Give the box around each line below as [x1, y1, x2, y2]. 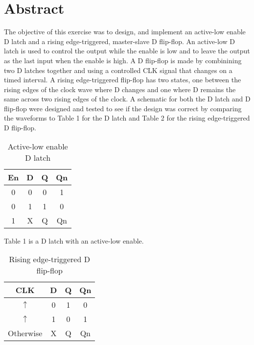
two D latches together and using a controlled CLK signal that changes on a [4, 65, 232, 75]
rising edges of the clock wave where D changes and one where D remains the [4, 84, 236, 94]
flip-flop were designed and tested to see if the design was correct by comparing [4, 103, 242, 113]
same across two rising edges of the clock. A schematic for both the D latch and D [4, 94, 251, 104]
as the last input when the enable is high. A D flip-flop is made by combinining [4, 55, 242, 65]
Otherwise [8, 327, 43, 339]
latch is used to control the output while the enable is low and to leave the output [4, 46, 250, 56]
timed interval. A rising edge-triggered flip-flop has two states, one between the [4, 74, 241, 85]
